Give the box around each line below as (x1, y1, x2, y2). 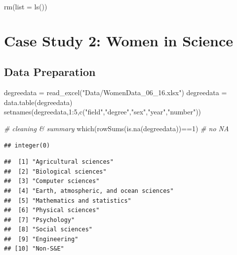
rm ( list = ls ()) (4, 1, 47, 11)
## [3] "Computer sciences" (4, 178, 100, 185)
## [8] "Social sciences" (4, 226, 92, 233)
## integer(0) (4, 142, 50, 149)
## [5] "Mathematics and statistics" (4, 197, 131, 204)
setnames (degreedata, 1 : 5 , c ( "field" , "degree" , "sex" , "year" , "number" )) (4, 107, 201, 117)
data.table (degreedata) (4, 97, 73, 107)
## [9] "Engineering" (4, 235, 79, 243)
